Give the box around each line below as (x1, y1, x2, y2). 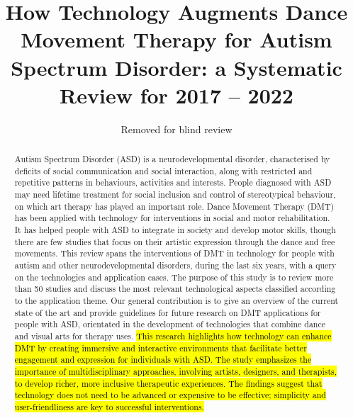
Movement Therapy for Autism (21, 25, 332, 54)
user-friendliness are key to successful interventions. (14, 400, 204, 412)
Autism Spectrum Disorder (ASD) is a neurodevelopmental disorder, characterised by (14, 153, 330, 165)
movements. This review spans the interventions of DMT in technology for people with (14, 247, 335, 259)
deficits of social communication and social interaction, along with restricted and (14, 164, 313, 176)
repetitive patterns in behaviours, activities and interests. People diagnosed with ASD (14, 176, 332, 188)
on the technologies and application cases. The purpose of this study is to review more (14, 271, 334, 283)
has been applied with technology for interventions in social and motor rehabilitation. (14, 212, 330, 224)
